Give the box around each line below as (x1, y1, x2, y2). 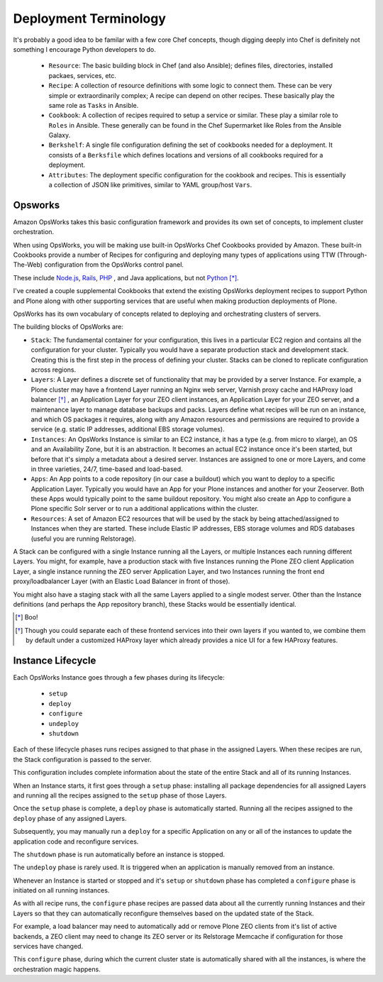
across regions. (30, 365, 77, 374)
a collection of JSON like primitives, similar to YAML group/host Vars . (48, 181, 252, 189)
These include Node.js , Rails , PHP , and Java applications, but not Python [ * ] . (13, 273, 239, 282)
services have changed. (13, 942, 84, 951)
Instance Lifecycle (13, 654, 96, 666)
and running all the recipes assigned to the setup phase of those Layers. (13, 791, 227, 800)
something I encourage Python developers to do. (13, 45, 156, 53)
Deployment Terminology (13, 11, 167, 26)
